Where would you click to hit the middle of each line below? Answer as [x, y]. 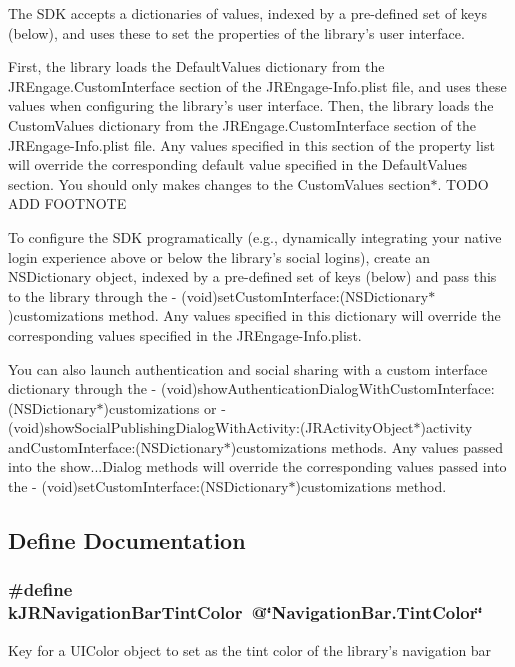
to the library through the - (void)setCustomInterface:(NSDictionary [218, 295]
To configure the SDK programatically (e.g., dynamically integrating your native [255, 236]
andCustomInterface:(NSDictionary [116, 446]
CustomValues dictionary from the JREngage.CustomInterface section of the [242, 124]
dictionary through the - [82, 388]
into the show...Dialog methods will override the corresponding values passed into [257, 466]
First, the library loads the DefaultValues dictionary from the [196, 66]
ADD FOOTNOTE [67, 203]
